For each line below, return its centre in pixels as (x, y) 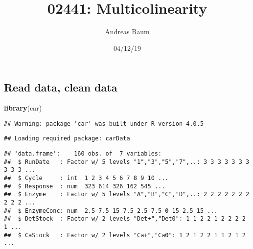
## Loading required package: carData (67, 139)
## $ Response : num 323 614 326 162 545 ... (85, 186)
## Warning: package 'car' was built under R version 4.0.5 (104, 124)
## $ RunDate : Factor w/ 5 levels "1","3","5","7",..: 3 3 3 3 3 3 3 (127, 162)
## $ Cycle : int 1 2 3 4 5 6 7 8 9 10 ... (86, 178)
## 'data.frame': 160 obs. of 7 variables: (83, 154)
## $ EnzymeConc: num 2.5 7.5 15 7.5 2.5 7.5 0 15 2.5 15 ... (111, 211)
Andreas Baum (127, 32)
